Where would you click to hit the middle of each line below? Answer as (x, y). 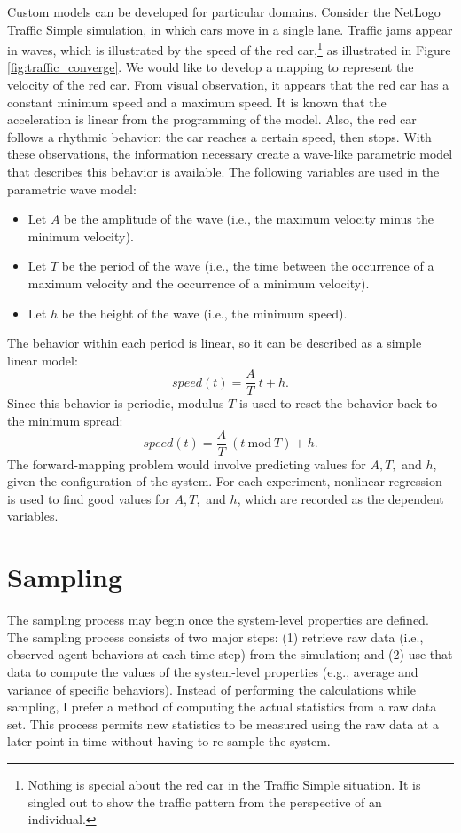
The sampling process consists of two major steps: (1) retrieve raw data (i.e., (215, 637)
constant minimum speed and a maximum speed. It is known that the (197, 102)
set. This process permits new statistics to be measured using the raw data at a (223, 723)
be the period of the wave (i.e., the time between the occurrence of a (248, 266)
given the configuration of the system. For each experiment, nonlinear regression (225, 481)
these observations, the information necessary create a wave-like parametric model (230, 154)
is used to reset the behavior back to (339, 403)
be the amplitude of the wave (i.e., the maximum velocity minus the (249, 219)
